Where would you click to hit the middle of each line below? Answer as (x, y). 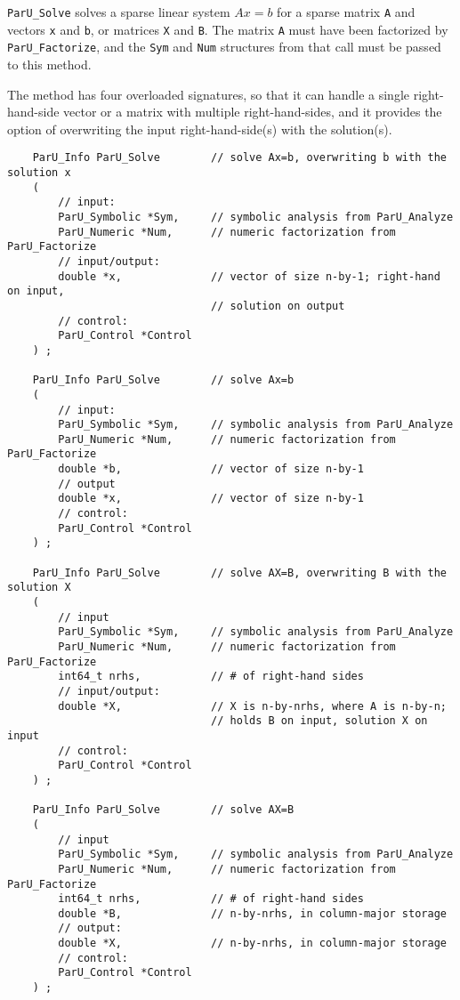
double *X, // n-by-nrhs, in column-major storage (252, 944)
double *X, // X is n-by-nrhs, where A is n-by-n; (252, 706)
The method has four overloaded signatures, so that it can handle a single (209, 94)
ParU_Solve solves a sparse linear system (119, 12)
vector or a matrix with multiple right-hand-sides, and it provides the (253, 112)
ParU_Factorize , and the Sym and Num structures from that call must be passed (224, 47)
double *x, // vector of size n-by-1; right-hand (249, 276)
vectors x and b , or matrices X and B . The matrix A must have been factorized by (228, 29)
